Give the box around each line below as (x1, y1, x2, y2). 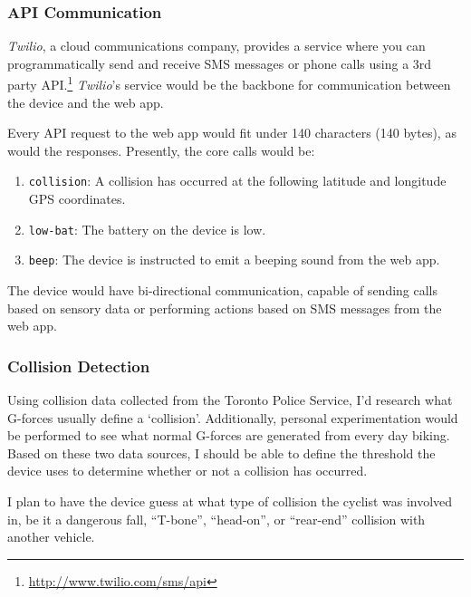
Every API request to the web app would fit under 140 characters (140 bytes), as (7, 123, 457, 142)
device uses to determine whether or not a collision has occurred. (7, 461, 368, 480)
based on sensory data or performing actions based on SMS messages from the (7, 298, 442, 317)
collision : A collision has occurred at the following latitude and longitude (28, 171, 447, 190)
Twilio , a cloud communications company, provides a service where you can (7, 36, 426, 55)
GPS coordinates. (28, 189, 126, 208)
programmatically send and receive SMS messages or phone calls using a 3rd (7, 53, 432, 72)
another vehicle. (7, 527, 95, 546)
